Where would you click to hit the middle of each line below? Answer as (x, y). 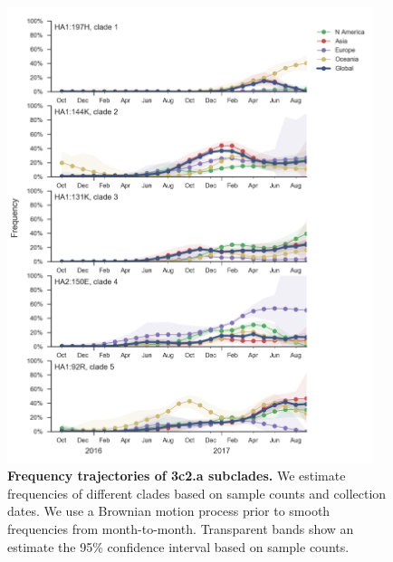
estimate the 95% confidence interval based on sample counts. (178, 546)
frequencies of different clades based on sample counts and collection (197, 493)
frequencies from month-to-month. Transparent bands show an (181, 528)
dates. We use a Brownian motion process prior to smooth (169, 511)
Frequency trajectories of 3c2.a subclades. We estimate (177, 476)
